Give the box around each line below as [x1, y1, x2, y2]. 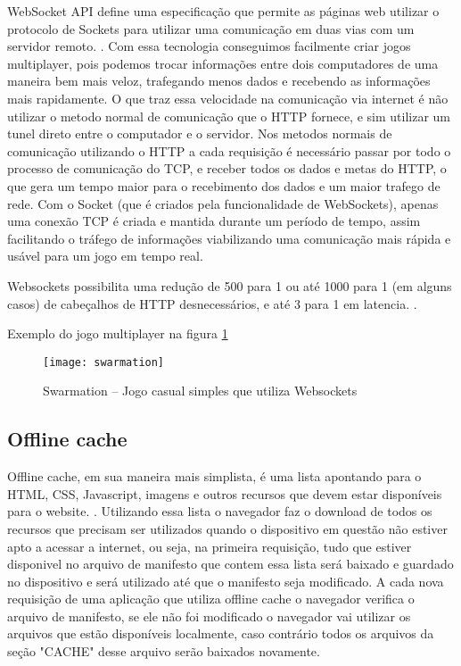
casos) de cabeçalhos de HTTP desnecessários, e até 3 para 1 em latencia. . [7, 294, 417, 312]
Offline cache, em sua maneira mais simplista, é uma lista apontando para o [7, 467, 422, 486]
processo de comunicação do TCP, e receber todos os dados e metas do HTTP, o [7, 159, 447, 178]
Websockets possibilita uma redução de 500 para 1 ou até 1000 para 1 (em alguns [7, 276, 452, 295]
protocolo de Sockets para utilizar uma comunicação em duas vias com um [7, 19, 415, 37]
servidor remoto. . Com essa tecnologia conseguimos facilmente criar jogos [7, 37, 411, 55]
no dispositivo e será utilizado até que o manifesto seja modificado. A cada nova [7, 571, 444, 590]
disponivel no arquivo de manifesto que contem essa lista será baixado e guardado [7, 554, 454, 573]
